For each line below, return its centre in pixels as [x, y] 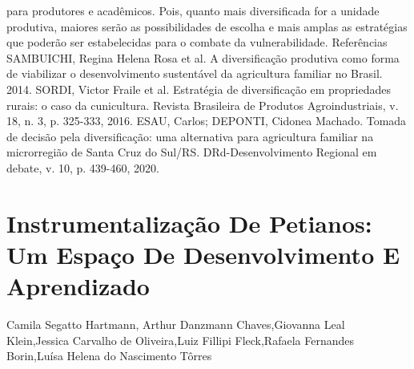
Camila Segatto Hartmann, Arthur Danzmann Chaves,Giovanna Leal [176, 324]
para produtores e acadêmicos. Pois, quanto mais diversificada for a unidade [193, 10]
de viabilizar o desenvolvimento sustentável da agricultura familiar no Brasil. [195, 73]
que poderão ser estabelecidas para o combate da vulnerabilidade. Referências [197, 42]
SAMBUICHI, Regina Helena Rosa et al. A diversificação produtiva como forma [203, 57]
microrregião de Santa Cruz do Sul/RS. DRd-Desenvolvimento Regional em [192, 152]
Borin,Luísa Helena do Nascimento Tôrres [109, 356]
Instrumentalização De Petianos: [189, 223]
